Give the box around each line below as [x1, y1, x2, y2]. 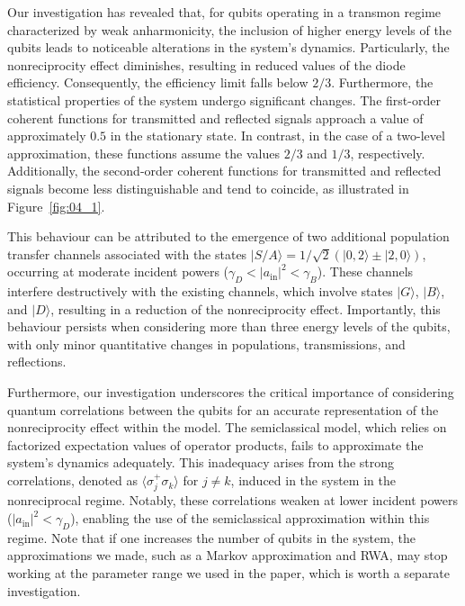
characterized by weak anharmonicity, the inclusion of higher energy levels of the [7, 20, 452, 39]
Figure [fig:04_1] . [7, 196, 105, 215]
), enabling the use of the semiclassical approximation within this [70, 509, 430, 528]
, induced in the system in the [230, 471, 396, 490]
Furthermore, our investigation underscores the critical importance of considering [7, 383, 454, 402]
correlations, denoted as [7, 471, 138, 490]
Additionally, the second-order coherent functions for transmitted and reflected [7, 161, 442, 180]
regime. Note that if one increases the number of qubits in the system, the [7, 528, 416, 547]
